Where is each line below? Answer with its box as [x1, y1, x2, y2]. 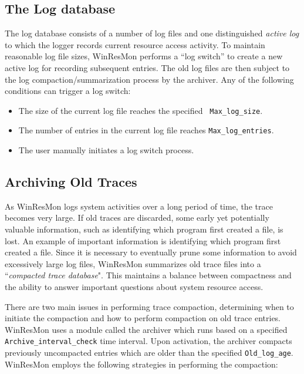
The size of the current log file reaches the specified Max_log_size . [18, 104, 263, 116]
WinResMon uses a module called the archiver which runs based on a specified [5, 323, 288, 335]
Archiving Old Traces [5, 173, 137, 191]
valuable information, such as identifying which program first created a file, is [5, 223, 283, 235]
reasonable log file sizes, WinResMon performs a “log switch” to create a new [5, 50, 283, 62]
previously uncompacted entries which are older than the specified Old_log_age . [5, 346, 293, 359]
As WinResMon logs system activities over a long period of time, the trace [5, 200, 273, 212]
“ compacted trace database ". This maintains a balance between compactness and [5, 269, 292, 281]
